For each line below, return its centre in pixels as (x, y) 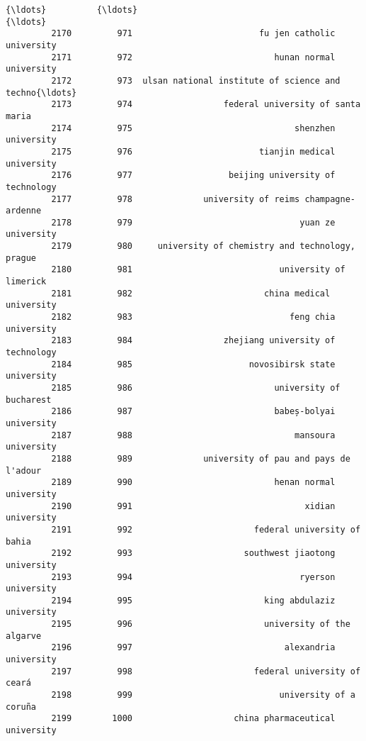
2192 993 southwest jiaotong (193, 553)
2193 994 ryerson (193, 577)
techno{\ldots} (41, 93)
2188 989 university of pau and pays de (201, 458)
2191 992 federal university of (206, 529)
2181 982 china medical (191, 293)
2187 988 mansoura (193, 435)
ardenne (24, 211)
